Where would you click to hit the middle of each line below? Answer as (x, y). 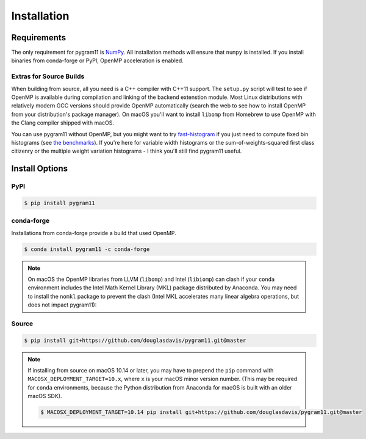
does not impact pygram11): (62, 305)
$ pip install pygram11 (60, 203)
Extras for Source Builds (48, 76)
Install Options (40, 169)
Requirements (39, 38)
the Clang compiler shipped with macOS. (63, 123)
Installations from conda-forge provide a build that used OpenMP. (94, 233)
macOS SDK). (45, 396)
